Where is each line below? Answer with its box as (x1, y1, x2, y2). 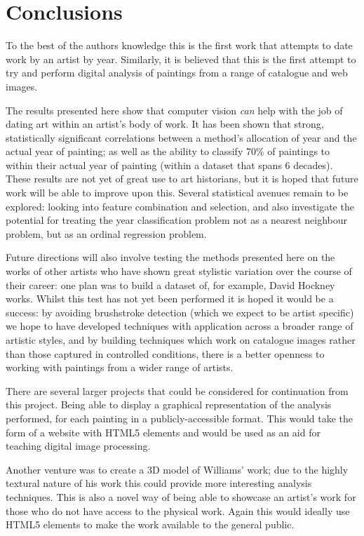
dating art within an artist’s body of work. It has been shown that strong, (6, 116, 324, 131)
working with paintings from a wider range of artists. (6, 360, 234, 375)
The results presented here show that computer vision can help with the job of (6, 102, 343, 117)
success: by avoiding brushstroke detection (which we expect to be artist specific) (6, 304, 354, 319)
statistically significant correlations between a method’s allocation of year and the (6, 130, 357, 145)
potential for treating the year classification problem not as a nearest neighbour (6, 213, 348, 227)
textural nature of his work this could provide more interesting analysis (6, 476, 312, 490)
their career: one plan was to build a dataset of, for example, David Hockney (6, 277, 335, 292)
